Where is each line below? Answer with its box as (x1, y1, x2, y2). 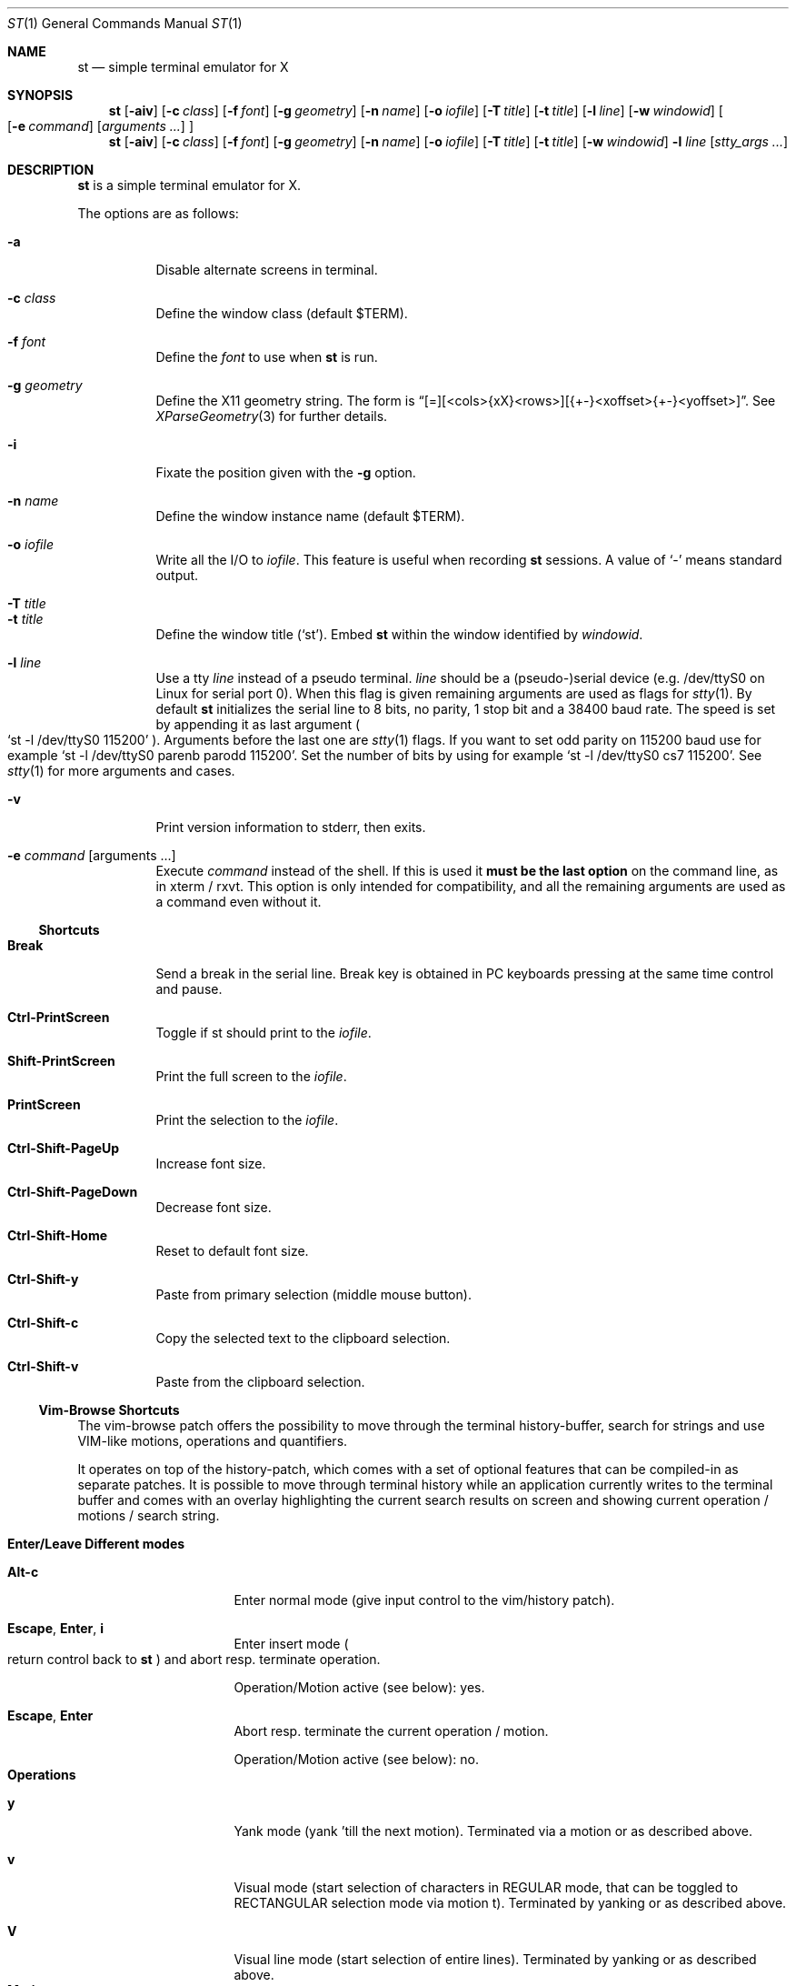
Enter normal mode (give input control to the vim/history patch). (234, 1592, 615, 1608)
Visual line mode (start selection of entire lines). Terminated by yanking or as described (234, 1951, 757, 1967)
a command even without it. (155, 894, 322, 909)
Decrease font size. (155, 1199, 272, 1215)
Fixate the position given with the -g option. (155, 465, 416, 480)
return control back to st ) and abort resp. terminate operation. (7, 1651, 381, 1667)
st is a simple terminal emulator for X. (77, 177, 302, 193)
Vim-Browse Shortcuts (38, 1402, 180, 1418)
